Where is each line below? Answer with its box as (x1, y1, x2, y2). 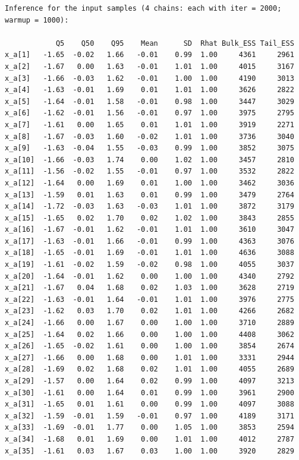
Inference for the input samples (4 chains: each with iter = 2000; (5, 4, 282, 12)
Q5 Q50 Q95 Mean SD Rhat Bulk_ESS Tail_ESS (55, 39, 294, 48)
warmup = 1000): (5, 15, 69, 24)
